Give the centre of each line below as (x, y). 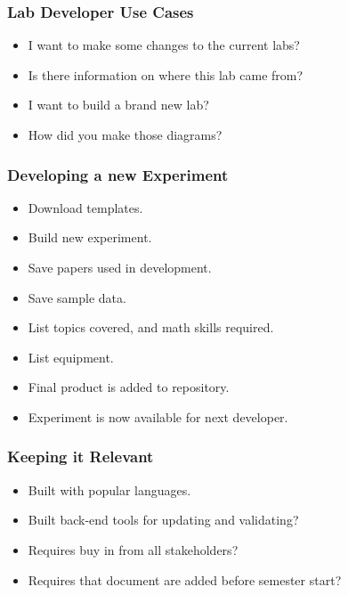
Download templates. (85, 207)
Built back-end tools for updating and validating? (163, 520)
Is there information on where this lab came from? (166, 74)
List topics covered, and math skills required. (151, 327)
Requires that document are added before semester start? (185, 579)
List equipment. (71, 357)
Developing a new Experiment (118, 174)
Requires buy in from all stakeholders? (133, 549)
